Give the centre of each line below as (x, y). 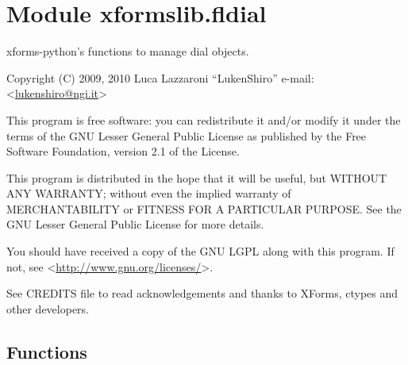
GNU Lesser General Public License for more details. (135, 224)
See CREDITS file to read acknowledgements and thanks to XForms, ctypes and (202, 293)
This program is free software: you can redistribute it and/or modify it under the (204, 119)
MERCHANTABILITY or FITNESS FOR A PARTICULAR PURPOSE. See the (204, 208)
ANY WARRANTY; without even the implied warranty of (149, 193)
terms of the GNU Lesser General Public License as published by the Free (187, 135)
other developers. (48, 308)
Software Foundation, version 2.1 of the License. (123, 151)
